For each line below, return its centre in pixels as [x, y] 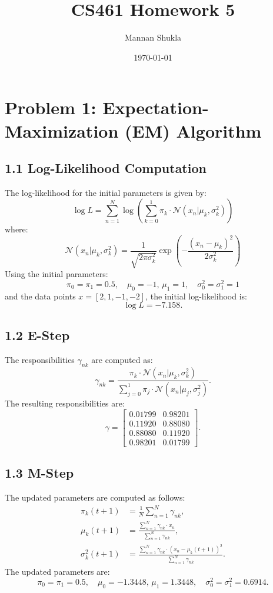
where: [16, 229]
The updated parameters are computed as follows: [95, 497]
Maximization [62, 130]
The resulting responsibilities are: [65, 403]
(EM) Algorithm [193, 130]
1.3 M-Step [39, 473]
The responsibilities [40, 360]
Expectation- [156, 107]
